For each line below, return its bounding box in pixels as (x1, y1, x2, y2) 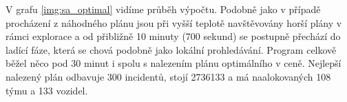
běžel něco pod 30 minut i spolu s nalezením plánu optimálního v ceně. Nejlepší (6, 56, 341, 70)
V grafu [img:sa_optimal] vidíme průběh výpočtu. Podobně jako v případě (6, 2, 321, 16)
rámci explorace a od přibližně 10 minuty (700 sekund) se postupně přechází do (6, 29, 341, 43)
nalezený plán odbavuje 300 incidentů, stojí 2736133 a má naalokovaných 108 (6, 69, 331, 83)
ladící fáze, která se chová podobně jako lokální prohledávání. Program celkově (6, 42, 337, 57)
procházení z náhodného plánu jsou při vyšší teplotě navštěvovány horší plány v (6, 15, 342, 30)
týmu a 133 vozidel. (6, 83, 88, 97)
